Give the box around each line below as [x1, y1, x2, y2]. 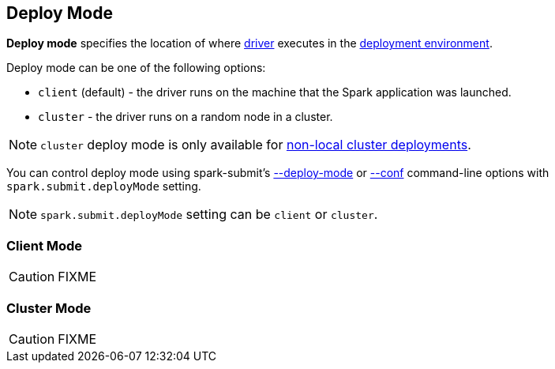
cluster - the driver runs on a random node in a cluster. [38, 110, 333, 124]
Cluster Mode [6, 299, 92, 316]
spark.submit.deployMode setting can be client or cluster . [40, 206, 378, 223]
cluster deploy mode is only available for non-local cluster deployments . [40, 137, 471, 153]
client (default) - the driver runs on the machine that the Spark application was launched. [38, 85, 512, 100]
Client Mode [6, 237, 83, 254]
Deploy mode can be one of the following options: [6, 61, 266, 75]
